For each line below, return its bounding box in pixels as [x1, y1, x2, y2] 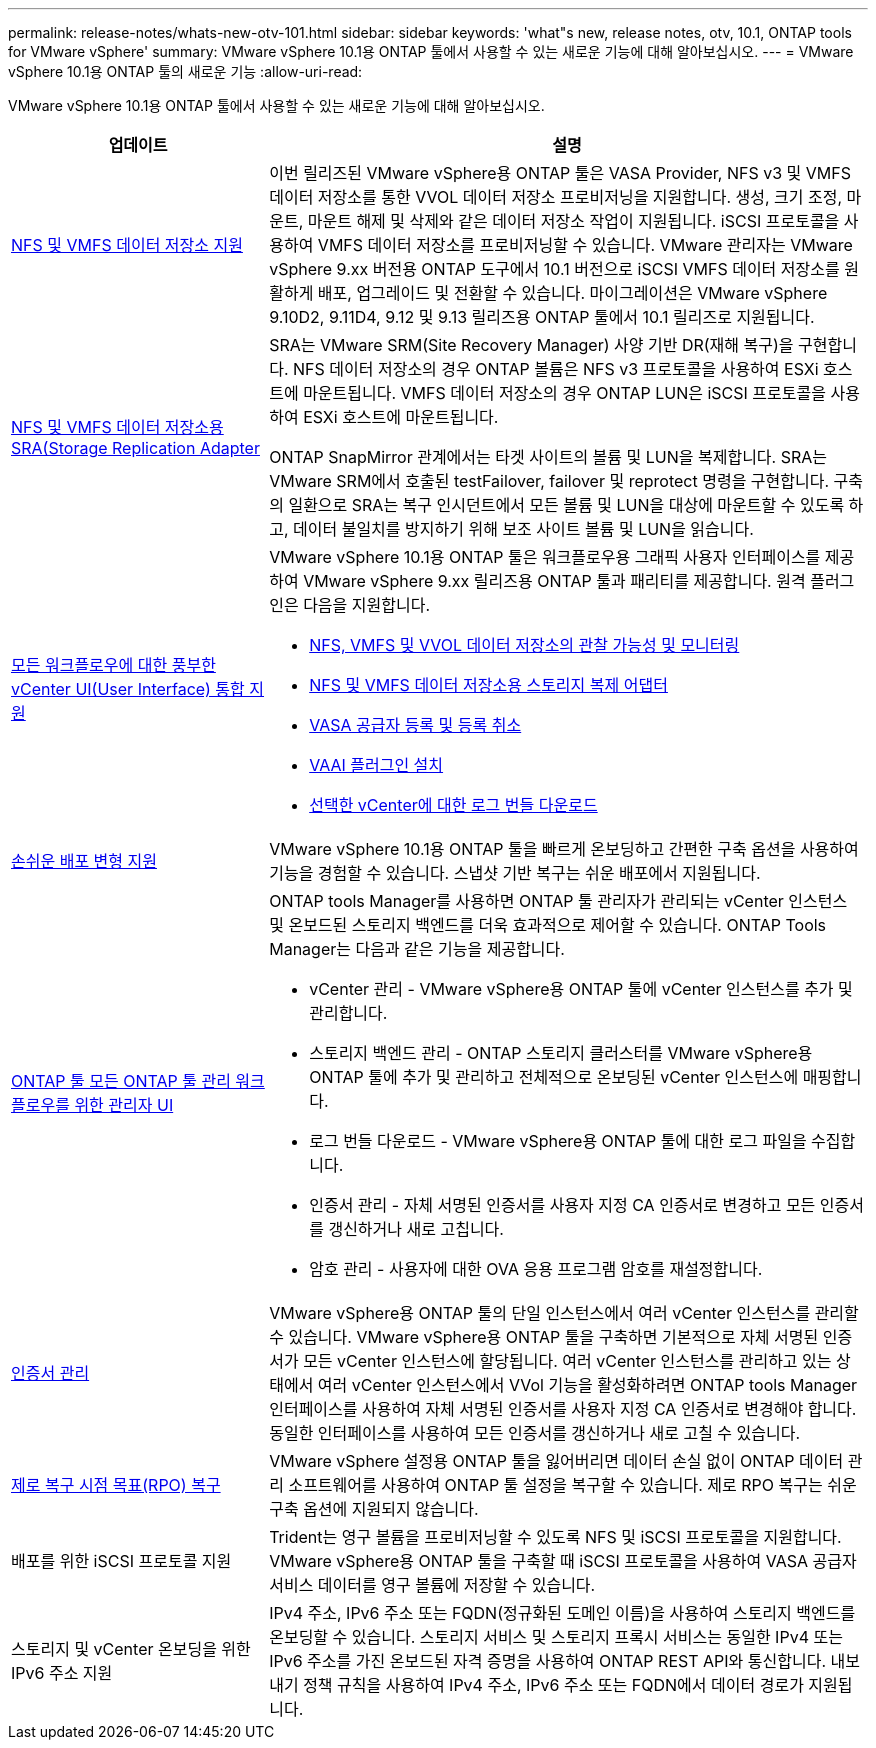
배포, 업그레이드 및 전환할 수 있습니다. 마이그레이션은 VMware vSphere [317, 283, 828, 303]
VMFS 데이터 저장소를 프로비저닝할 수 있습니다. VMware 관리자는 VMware [317, 235, 853, 255]
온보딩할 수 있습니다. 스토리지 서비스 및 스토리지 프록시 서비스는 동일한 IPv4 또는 [269, 1627, 843, 1647]
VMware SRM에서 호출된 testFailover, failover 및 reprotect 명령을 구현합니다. [269, 471, 830, 491]
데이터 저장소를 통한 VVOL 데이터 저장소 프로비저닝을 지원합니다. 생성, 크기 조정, [269, 187, 843, 207]
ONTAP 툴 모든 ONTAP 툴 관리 [11, 1071, 231, 1091]
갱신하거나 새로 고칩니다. [328, 1219, 504, 1239]
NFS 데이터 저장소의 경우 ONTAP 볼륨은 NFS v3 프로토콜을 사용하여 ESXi [293, 359, 819, 379]
